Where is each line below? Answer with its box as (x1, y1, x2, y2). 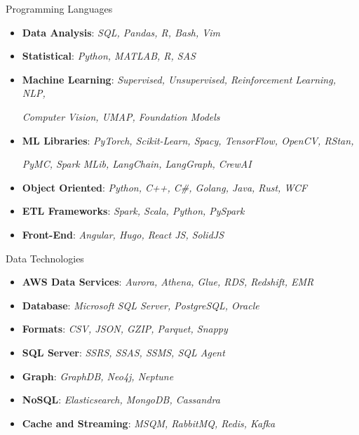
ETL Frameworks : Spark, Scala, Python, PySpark (22, 203, 245, 218)
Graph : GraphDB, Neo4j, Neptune (22, 368, 174, 383)
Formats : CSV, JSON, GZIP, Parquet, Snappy (22, 321, 228, 336)
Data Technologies (6, 250, 84, 265)
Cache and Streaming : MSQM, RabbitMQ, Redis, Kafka (22, 415, 276, 430)
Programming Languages (6, 1, 113, 15)
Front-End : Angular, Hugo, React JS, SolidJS (22, 227, 224, 241)
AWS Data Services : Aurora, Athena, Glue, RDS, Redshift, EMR (22, 274, 314, 289)
